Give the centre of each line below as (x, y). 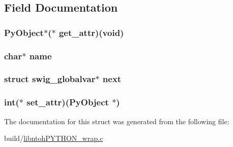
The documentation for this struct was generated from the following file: (117, 121)
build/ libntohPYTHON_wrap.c (54, 138)
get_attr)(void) (91, 32)
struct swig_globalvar (50, 79)
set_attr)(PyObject (68, 102)
